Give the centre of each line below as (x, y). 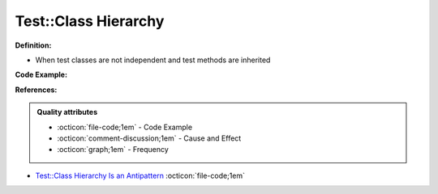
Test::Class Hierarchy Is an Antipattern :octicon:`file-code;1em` (140, 175)
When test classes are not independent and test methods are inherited (153, 60)
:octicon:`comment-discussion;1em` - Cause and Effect (149, 138)
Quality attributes (67, 112)
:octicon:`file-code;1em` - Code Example (125, 127)
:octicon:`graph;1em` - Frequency (113, 150)
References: (36, 90)
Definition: (33, 45)
